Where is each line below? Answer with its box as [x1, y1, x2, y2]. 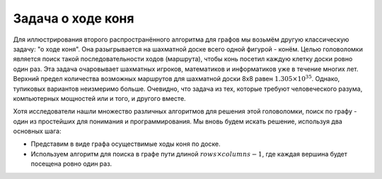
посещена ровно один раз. [30, 159, 112, 168]
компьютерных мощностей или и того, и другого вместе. [13, 94, 187, 102]
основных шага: [13, 127, 62, 135]
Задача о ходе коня [13, 11, 134, 26]
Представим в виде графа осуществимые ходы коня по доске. [30, 140, 221, 148]
